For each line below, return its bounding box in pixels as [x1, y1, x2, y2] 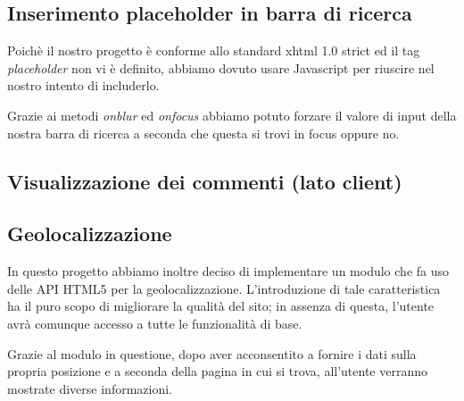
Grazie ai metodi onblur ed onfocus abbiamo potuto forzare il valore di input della [7, 105, 457, 124]
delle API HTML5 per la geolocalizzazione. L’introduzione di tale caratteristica [7, 279, 441, 297]
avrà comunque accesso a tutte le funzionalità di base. [7, 313, 302, 332]
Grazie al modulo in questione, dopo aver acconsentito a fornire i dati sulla [7, 344, 417, 363]
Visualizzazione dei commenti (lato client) [7, 167, 402, 195]
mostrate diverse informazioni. [7, 379, 172, 397]
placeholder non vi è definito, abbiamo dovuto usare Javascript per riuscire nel [7, 58, 435, 77]
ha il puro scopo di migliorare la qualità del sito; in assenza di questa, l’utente [7, 297, 435, 315]
